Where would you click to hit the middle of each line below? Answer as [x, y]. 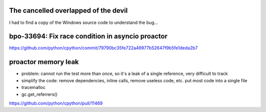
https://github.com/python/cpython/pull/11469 [56, 103]
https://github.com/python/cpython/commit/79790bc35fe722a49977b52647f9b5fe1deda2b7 [103, 48]
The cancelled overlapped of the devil [68, 11]
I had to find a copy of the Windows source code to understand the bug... [83, 22]
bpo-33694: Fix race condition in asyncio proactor [88, 36]
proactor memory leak [44, 62]
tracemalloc [33, 88]
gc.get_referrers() [39, 94]
